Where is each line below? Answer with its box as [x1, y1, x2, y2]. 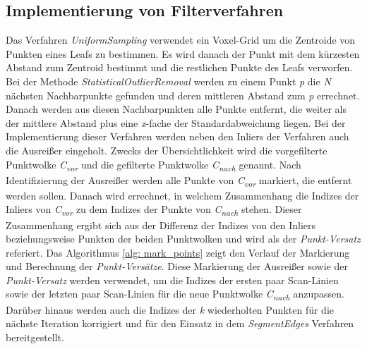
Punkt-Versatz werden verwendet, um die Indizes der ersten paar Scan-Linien [6, 272, 339, 287]
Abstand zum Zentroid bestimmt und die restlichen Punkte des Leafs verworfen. [6, 60, 353, 75]
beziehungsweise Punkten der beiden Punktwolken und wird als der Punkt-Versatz [6, 231, 361, 246]
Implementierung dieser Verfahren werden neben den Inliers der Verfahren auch [6, 129, 349, 144]
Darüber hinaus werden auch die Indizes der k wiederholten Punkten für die [6, 302, 335, 317]
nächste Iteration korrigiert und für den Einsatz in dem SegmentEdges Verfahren [6, 316, 354, 331]
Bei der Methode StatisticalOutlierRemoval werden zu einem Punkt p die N [6, 73, 331, 88]
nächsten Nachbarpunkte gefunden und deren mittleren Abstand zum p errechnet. [6, 87, 360, 102]
